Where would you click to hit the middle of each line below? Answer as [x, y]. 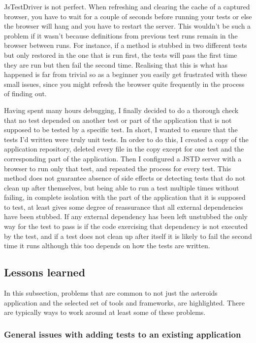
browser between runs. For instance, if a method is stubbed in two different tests [126, 45]
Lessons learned [45, 272]
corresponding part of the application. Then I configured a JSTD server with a [123, 158]
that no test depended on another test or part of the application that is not [118, 120]
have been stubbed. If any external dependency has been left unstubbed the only [126, 216]
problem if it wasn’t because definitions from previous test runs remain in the [121, 35]
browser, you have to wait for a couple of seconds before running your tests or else [128, 16]
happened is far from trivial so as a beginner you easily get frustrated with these [126, 74]
